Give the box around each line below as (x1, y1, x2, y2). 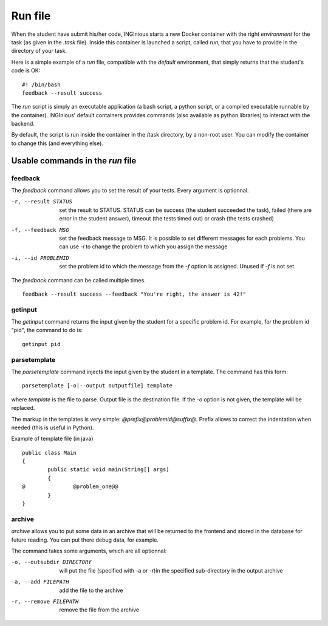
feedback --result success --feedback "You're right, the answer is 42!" (22, 290, 247, 298)
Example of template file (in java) (11, 435, 94, 443)
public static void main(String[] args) (47, 466, 169, 473)
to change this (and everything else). (11, 140, 103, 147)
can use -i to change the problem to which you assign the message (59, 243, 228, 250)
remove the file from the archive (59, 606, 140, 613)
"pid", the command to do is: (11, 327, 83, 334)
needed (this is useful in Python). (11, 424, 94, 431)
